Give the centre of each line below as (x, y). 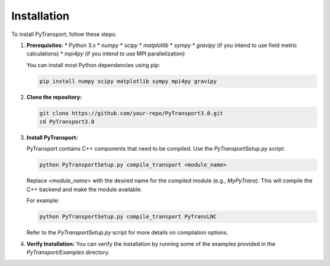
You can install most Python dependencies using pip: (93, 65)
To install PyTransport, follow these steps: (64, 34)
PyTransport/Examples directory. (68, 252)
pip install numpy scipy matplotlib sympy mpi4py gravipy (128, 81)
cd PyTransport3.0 (67, 122)
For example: (43, 201)
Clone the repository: (54, 97)
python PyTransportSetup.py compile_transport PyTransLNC (128, 217)
